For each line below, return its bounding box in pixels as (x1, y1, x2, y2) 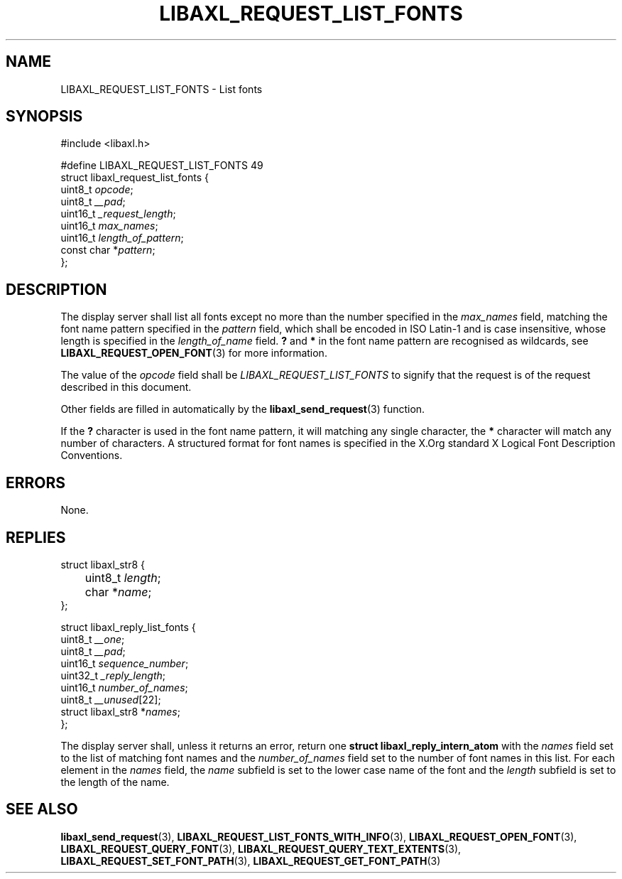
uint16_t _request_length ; (60, 207, 176, 220)
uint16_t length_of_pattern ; (60, 232, 184, 244)
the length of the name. (60, 775, 170, 788)
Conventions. (60, 449, 123, 462)
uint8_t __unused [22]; (60, 693, 161, 706)
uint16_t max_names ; (60, 220, 158, 232)
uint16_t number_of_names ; (60, 681, 188, 694)
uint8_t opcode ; (60, 183, 133, 196)
